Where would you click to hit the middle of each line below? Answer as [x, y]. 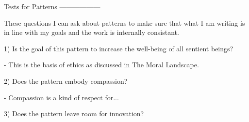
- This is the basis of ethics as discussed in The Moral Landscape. [101, 65]
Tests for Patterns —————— [52, 6]
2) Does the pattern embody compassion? [66, 81]
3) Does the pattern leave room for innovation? [74, 114]
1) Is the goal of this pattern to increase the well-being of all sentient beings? [119, 48]
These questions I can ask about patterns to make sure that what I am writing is [124, 23]
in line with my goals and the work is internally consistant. [91, 32]
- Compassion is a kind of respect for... [61, 97]
